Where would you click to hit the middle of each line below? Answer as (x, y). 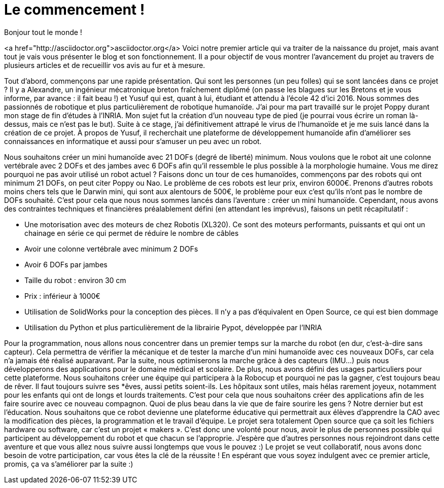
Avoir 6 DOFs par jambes (66, 264)
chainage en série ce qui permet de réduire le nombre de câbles (132, 233)
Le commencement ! (75, 10)
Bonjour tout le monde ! (43, 32)
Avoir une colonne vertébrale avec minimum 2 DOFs (111, 249)
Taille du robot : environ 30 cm (75, 280)
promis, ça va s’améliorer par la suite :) (69, 464)
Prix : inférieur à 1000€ (62, 296)
